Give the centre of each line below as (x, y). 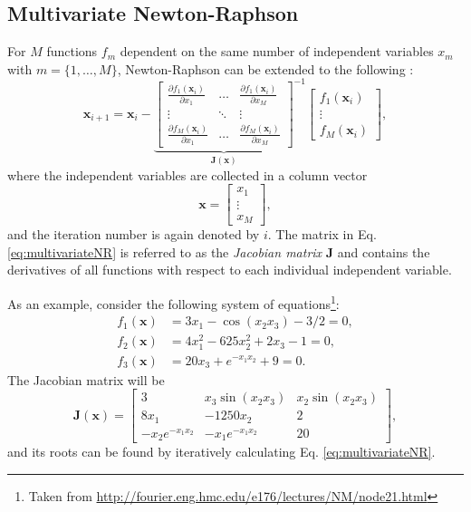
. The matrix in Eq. (322, 234)
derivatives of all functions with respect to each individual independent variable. (230, 270)
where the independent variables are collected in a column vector (187, 174)
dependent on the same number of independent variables (277, 51)
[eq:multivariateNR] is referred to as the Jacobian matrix (165, 251)
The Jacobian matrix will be (86, 379)
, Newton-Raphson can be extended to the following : (265, 68)
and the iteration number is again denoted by (134, 234)
